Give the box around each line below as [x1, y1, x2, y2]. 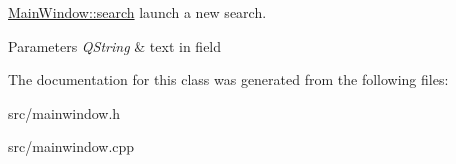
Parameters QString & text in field [8, 35, 222, 56]
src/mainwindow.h [8, 102, 121, 123]
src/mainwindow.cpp [8, 136, 135, 157]
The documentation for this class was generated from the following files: [8, 69, 449, 90]
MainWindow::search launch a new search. [8, 2, 267, 22]
